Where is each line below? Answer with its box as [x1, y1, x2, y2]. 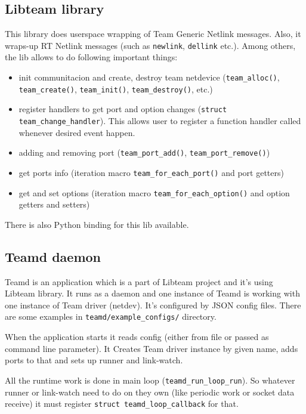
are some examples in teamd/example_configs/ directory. [5, 310, 217, 323]
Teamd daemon [5, 247, 101, 265]
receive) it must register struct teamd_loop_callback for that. [5, 397, 239, 410]
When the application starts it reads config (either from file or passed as [5, 330, 269, 343]
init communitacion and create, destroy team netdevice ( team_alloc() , [18, 71, 280, 84]
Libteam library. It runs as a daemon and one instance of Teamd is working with [5, 287, 300, 299]
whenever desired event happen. [18, 126, 135, 138]
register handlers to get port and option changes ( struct [18, 103, 227, 115]
